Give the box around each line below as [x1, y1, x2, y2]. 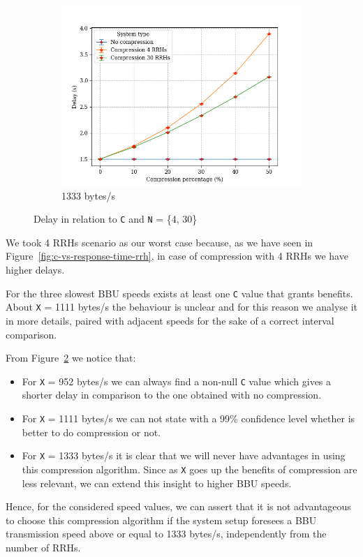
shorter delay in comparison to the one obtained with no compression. [22, 387, 322, 402]
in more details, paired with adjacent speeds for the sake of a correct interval [6, 313, 334, 327]
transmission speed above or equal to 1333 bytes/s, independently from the [6, 526, 327, 541]
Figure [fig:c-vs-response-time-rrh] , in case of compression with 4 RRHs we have [6, 248, 348, 263]
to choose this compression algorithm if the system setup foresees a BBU [6, 512, 317, 527]
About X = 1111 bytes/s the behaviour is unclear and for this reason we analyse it [6, 299, 358, 314]
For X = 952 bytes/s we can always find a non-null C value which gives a [22, 373, 332, 388]
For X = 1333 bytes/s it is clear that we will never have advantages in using [22, 448, 346, 463]
